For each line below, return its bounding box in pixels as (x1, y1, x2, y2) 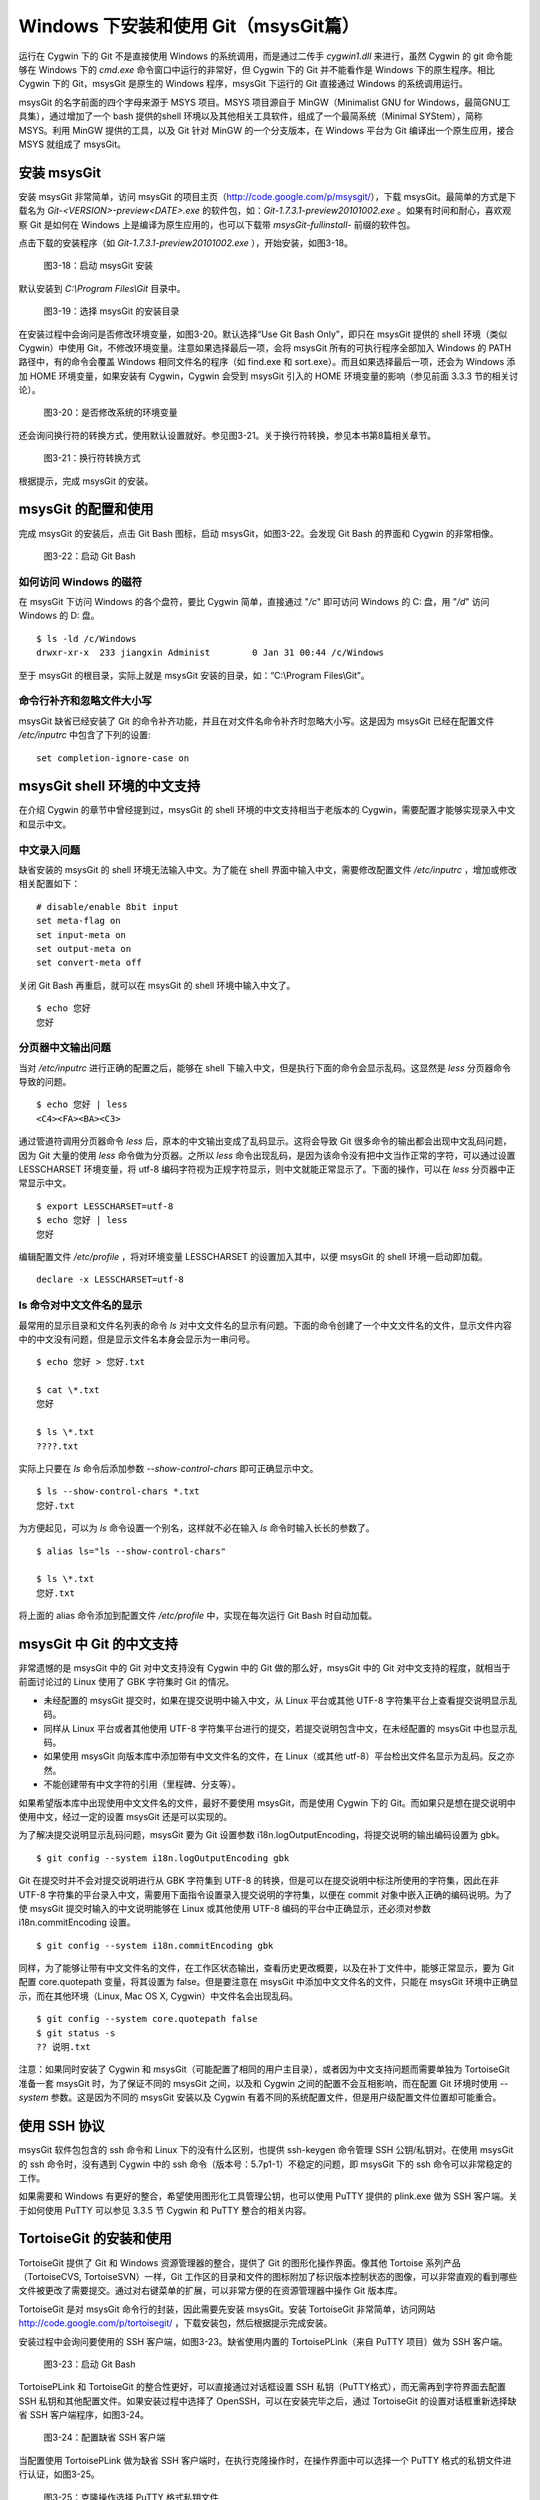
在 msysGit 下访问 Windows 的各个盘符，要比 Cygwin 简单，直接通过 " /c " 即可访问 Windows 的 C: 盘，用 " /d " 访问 (18, 596, 490, 608)
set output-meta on (36, 943, 132, 954)
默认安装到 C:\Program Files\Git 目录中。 (18, 282, 186, 294)
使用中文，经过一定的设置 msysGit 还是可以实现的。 (18, 1810, 233, 1822)
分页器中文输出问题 (18, 1041, 112, 1055)
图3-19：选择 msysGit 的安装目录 (43, 305, 180, 317)
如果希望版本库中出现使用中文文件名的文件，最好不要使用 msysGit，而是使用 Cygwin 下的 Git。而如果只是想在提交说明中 (18, 1796, 517, 1809)
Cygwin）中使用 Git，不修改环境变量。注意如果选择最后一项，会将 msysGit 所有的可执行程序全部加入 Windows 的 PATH (18, 341, 512, 354)
